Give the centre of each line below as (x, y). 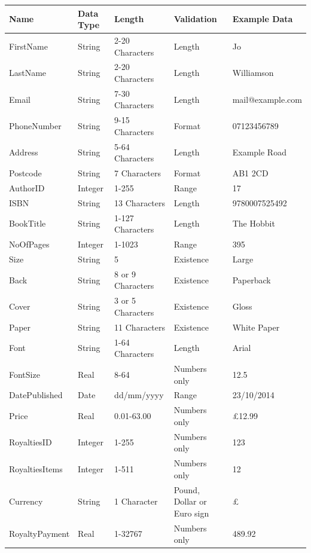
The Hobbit (254, 223)
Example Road (259, 152)
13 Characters (140, 202)
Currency (26, 501)
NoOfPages (29, 244)
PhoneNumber (35, 126)
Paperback (251, 279)
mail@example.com (267, 99)
